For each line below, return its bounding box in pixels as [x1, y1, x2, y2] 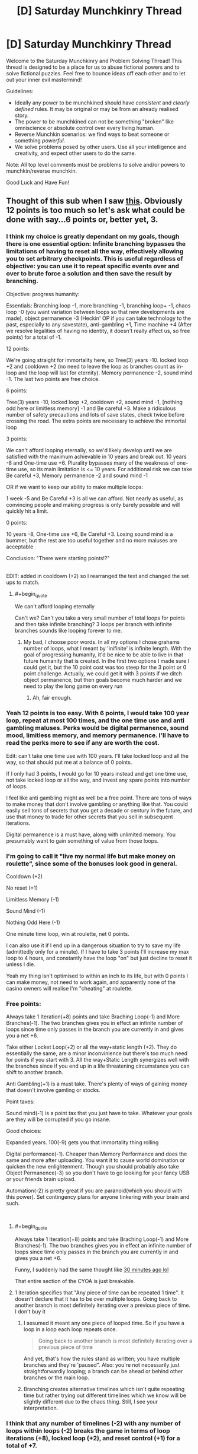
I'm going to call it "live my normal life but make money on [6, 852, 176, 860]
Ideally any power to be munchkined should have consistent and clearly [14, 99, 190, 106]
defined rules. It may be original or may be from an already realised [14, 105, 178, 112]
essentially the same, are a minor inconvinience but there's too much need [6, 1050, 188, 1057]
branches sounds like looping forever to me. [14, 627, 122, 634]
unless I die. [6, 961, 35, 968]
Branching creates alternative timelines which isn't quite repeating [23, 1386, 185, 1393]
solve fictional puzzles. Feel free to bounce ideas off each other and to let [6, 69, 186, 77]
